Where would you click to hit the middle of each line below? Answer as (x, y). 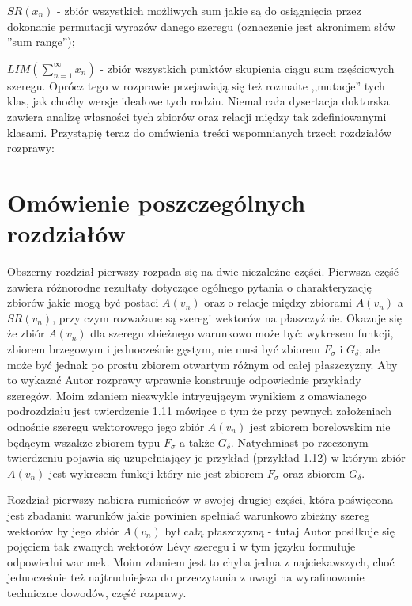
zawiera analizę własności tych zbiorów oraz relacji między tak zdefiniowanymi (197, 116)
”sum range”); (41, 42)
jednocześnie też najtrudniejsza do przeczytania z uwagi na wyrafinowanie (186, 577)
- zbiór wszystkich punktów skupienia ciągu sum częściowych (247, 68)
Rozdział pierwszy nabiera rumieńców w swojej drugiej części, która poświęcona (200, 499)
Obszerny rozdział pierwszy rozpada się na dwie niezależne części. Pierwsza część (203, 271)
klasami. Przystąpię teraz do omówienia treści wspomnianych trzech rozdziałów (200, 132)
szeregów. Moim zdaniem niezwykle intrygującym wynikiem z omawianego (187, 395)
